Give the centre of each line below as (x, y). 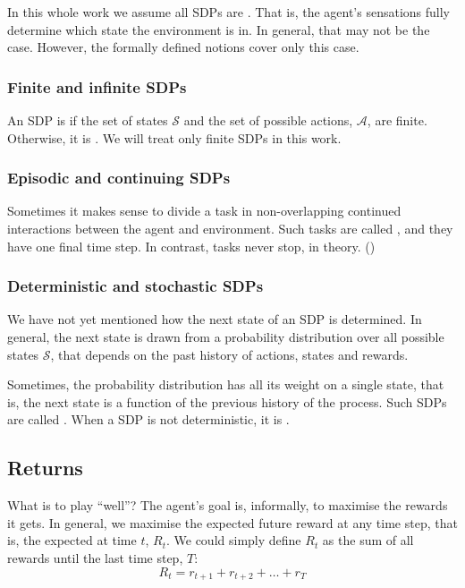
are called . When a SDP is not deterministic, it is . (148, 419)
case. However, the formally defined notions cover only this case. (183, 47)
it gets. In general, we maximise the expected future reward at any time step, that (232, 522)
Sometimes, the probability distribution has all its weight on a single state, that (226, 384)
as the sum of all (368, 540)
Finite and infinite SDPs (97, 86)
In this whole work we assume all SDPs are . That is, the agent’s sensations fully (229, 12)
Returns (45, 468)
